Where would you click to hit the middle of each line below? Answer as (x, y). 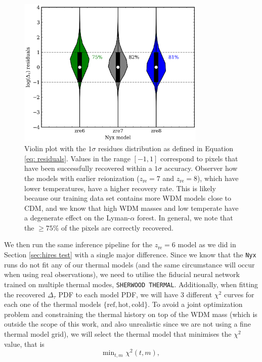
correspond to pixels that (199, 158)
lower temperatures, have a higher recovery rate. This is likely (120, 188)
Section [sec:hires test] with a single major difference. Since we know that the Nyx (130, 255)
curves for (239, 294)
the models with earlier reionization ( (82, 178)
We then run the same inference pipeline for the (78, 244)
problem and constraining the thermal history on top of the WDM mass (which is (131, 314)
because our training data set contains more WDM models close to (128, 198)
